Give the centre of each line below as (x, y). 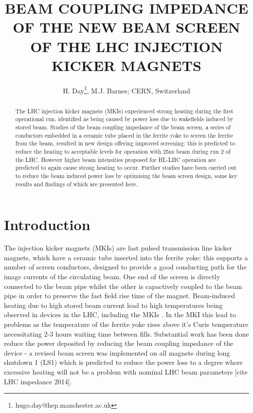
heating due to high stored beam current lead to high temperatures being (113, 305)
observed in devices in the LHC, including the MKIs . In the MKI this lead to (120, 314)
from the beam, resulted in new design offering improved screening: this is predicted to (125, 143)
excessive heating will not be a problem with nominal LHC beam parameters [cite (126, 371)
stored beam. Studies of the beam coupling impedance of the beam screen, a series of (123, 127)
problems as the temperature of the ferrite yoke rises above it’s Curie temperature (126, 324)
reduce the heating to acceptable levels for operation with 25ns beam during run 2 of (123, 152)
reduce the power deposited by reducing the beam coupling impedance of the (119, 343)
